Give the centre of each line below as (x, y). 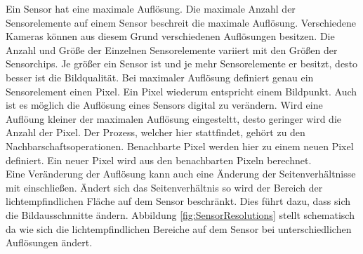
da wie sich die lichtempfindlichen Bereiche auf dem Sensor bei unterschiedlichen (179, 228)
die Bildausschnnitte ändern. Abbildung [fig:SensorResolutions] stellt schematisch (180, 214)
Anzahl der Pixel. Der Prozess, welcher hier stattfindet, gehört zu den (156, 132)
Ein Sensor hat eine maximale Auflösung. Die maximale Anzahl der (151, 8)
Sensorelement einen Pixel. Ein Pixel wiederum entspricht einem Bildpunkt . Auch (181, 91)
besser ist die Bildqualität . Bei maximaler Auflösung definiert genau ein (160, 77)
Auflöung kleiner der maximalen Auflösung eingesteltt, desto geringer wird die (174, 118)
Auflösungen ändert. (49, 242)
